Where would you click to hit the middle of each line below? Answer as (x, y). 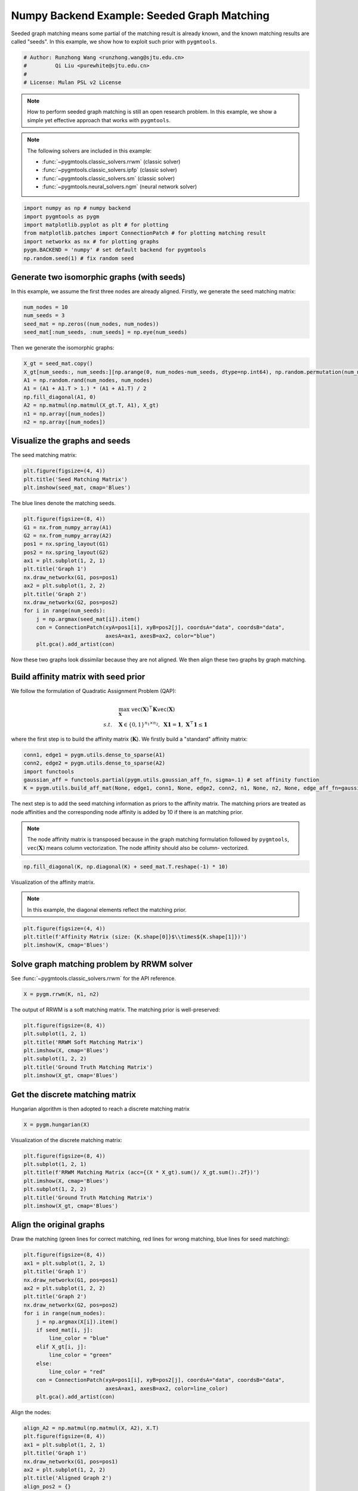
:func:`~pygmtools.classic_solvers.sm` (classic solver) (109, 178)
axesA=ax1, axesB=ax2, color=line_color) (167, 1388)
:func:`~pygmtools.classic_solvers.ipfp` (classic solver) (109, 170)
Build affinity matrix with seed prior (78, 677)
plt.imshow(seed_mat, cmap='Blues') (77, 488)
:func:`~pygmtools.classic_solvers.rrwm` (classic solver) (111, 162)
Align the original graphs (58, 1225)
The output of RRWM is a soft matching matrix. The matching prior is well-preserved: (115, 1009)
